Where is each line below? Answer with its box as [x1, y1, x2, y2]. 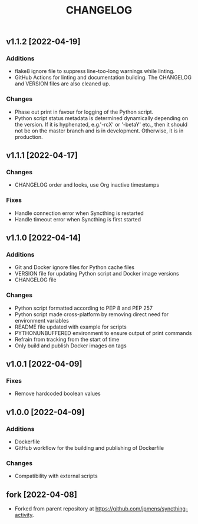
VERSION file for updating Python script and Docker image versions [14, 270, 179, 277]
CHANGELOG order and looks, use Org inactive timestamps [14, 181, 160, 188]
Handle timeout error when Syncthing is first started [14, 215, 141, 223]
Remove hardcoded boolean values [14, 390, 101, 397]
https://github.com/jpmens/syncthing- [95, 505, 189, 512]
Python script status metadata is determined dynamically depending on [14, 114, 189, 121]
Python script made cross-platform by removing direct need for [14, 310, 169, 318]
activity [14, 512, 32, 519]
